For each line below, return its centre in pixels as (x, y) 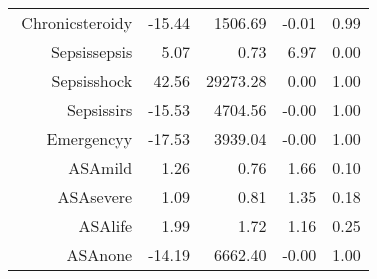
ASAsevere (95, 196)
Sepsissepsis (91, 51)
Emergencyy (89, 138)
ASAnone (99, 254)
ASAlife (105, 225)
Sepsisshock (92, 80)
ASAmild (100, 167)
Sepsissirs (99, 109)
